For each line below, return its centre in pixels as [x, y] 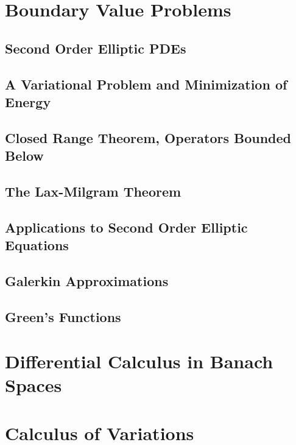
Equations [37, 245]
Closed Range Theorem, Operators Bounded [148, 137]
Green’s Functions [63, 316]
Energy [28, 101]
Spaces [33, 385]
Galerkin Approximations [87, 280]
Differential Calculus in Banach [139, 361]
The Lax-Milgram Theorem [93, 191]
